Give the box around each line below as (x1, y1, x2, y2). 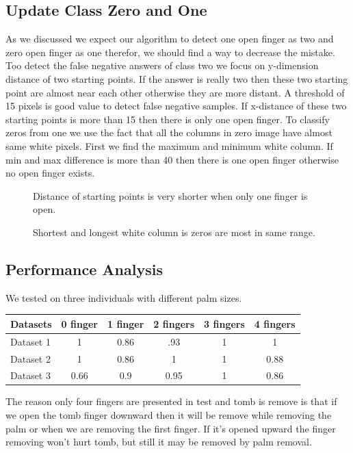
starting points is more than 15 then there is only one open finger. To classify (5, 112, 330, 126)
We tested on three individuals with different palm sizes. (5, 290, 242, 305)
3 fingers (204, 316, 245, 331)
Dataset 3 (10, 368, 51, 383)
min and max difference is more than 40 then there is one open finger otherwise (5, 152, 339, 166)
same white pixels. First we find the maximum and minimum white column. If (5, 138, 333, 153)
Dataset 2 (10, 351, 51, 365)
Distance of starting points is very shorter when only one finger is (33, 188, 308, 203)
